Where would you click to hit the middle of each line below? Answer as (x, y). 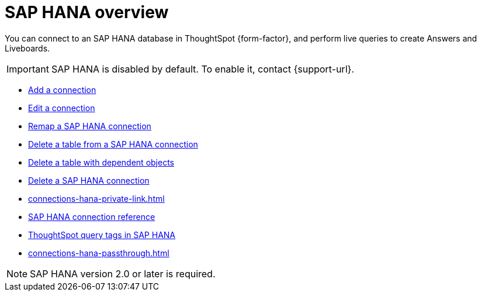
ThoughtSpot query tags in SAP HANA (102, 235)
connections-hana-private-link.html (96, 198)
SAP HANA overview (87, 12)
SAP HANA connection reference (92, 216)
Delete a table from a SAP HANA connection (113, 144)
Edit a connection (62, 108)
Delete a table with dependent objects (101, 162)
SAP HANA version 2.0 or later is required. (123, 273)
